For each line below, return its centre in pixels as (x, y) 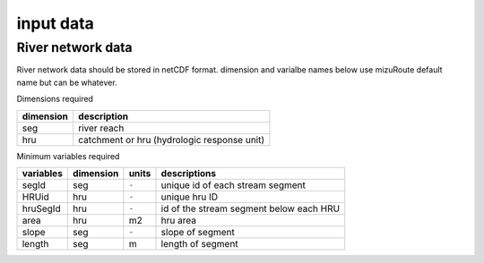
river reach (101, 128)
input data (55, 23)
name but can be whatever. (67, 82)
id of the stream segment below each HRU (251, 208)
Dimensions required (55, 99)
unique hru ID (190, 197)
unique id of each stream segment (233, 185)
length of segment (199, 243)
